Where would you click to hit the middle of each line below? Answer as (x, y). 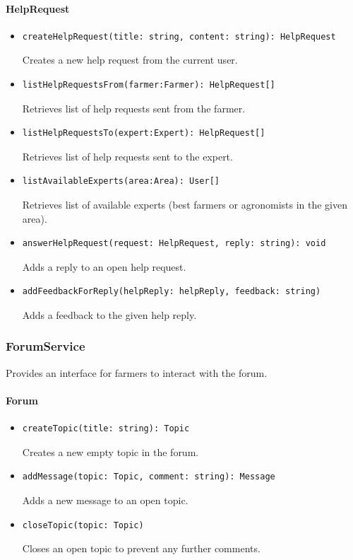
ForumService (46, 346)
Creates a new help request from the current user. (130, 60)
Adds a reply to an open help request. (104, 266)
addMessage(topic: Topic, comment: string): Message (149, 477)
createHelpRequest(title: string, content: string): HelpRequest (179, 36)
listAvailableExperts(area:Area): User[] (121, 181)
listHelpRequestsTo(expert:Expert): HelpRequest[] (144, 133)
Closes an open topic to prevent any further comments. (141, 548)
